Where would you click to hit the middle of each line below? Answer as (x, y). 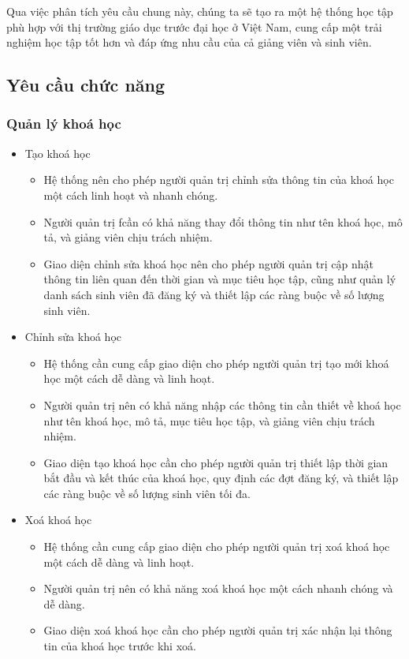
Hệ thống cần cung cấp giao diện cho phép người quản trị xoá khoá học (217, 547)
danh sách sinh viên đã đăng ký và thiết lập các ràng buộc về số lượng (214, 294)
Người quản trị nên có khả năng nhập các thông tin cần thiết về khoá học (222, 404)
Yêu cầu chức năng (86, 85)
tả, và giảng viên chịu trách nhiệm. (128, 237)
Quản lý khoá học (64, 124)
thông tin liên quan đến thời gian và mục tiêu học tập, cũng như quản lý (220, 279)
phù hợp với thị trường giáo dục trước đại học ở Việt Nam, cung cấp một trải (194, 26)
